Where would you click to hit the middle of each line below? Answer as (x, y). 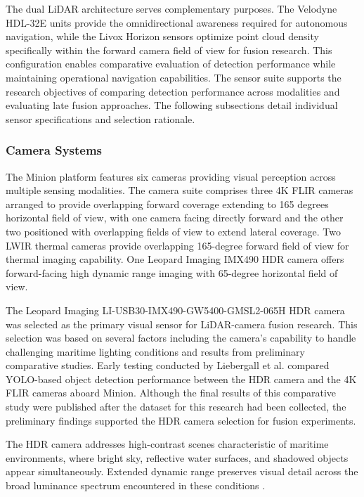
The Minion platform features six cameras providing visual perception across (171, 176)
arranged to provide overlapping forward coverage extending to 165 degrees (167, 204)
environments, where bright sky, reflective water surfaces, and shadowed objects (177, 457)
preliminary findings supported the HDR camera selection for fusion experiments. (181, 420)
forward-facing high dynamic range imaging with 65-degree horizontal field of (172, 272)
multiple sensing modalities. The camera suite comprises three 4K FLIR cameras (180, 190)
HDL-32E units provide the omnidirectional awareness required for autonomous (177, 22)
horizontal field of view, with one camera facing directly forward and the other (175, 218)
